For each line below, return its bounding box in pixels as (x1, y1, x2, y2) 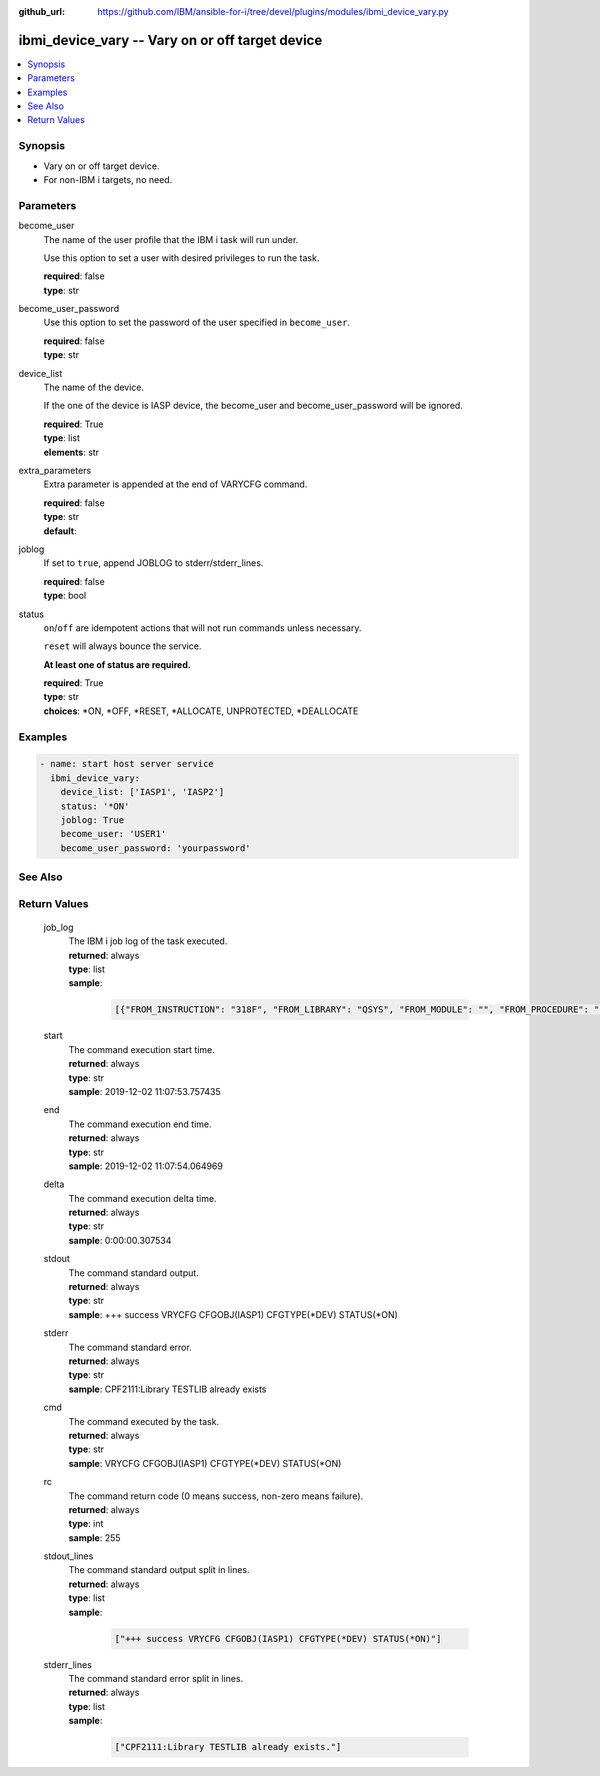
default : (43, 525, 77, 537)
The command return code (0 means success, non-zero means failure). (68, 1490, 364, 1502)
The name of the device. (43, 381, 145, 394)
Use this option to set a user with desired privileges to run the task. (43, 251, 320, 264)
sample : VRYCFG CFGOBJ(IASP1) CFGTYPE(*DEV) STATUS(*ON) (68, 1457, 342, 1469)
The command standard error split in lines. (68, 1672, 244, 1684)
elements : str (43, 446, 100, 458)
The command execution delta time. (68, 1192, 217, 1204)
